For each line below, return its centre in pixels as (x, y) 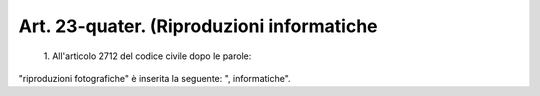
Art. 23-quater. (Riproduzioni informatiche (198, 26)
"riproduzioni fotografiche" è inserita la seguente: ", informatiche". (154, 78)
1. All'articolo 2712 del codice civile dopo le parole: (147, 56)
